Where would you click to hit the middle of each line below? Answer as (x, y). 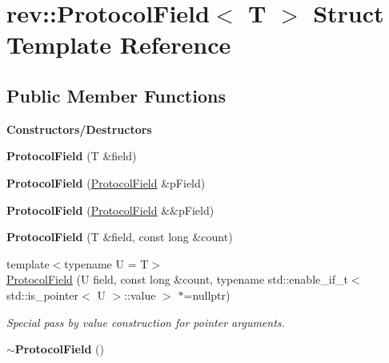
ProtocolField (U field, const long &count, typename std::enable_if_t (177, 279)
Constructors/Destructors (79, 129)
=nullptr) (207, 294)
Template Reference (119, 44)
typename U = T (106, 263)
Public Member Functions (116, 95)
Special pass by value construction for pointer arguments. (146, 322)
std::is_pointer (43, 294)
